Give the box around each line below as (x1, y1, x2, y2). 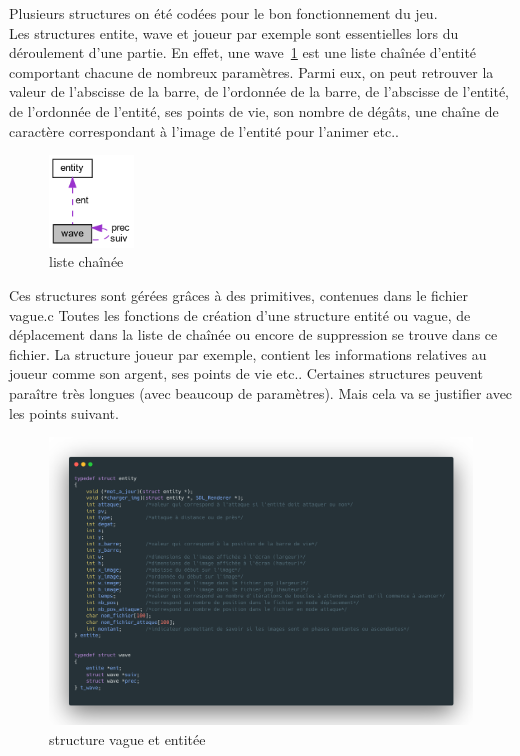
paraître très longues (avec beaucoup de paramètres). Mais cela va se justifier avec (9, 383, 513, 403)
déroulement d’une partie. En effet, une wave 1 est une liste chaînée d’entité (9, 42, 477, 63)
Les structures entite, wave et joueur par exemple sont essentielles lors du (9, 22, 459, 43)
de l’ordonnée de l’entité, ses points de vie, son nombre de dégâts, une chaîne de (9, 100, 499, 121)
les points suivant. (9, 402, 119, 423)
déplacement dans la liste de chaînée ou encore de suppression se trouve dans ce (9, 324, 498, 345)
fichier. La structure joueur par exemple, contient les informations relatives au (9, 343, 487, 364)
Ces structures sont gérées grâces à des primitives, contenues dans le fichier (9, 285, 469, 306)
